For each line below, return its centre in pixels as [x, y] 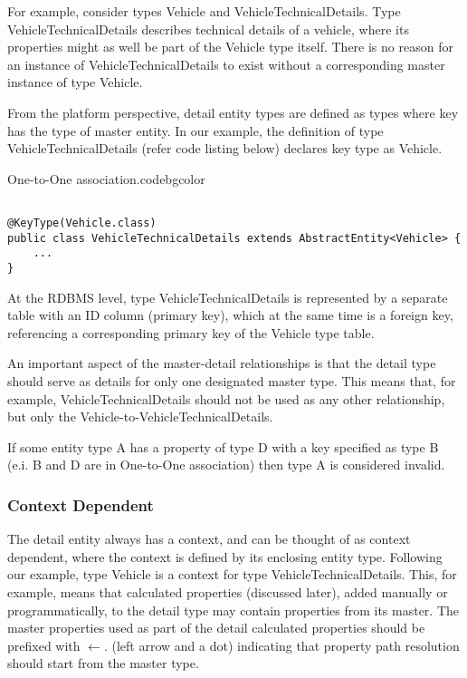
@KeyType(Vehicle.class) [82, 223]
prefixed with [44, 645]
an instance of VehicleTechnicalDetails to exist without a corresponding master [226, 64]
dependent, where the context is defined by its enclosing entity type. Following [225, 556]
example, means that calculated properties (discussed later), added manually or [228, 591]
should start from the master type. [103, 663]
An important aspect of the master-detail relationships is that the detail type [222, 363]
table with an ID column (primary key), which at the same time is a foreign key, [230, 315]
